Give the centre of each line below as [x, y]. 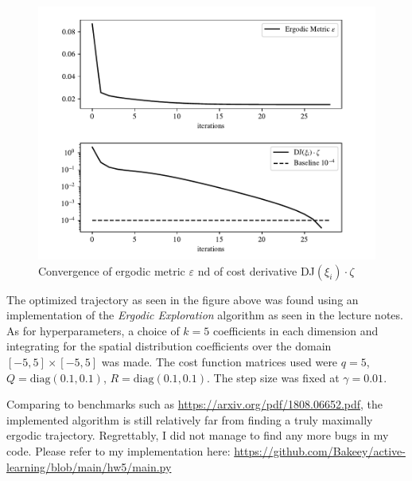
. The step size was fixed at [273, 377]
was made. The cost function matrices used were [220, 361]
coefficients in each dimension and [295, 330]
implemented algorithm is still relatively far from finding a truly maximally [190, 419]
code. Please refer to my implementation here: [119, 450]
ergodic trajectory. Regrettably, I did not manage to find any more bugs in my [198, 435]
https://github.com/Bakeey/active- [320, 450]
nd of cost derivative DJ [256, 270]
